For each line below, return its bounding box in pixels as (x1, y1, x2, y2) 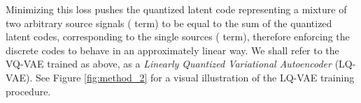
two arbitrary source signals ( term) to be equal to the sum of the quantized (6, 15, 332, 30)
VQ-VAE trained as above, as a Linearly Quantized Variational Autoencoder (6, 56, 332, 71)
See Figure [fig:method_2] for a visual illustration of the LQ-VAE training (35, 70, 355, 84)
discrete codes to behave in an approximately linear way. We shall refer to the (6, 42, 339, 57)
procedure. (6, 84, 51, 98)
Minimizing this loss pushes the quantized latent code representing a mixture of (6, 2, 347, 16)
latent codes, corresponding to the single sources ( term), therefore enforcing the (6, 29, 350, 44)
